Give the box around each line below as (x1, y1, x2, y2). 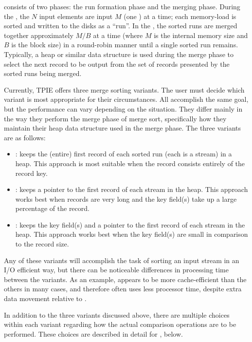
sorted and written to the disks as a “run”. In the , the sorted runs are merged (4, 20, 237, 31)
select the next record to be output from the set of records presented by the (4, 58, 230, 69)
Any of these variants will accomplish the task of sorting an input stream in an (4, 255, 239, 265)
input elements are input (39, 11, 113, 21)
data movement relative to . (4, 293, 87, 304)
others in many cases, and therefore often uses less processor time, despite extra (4, 284, 242, 294)
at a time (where (93, 30, 143, 40)
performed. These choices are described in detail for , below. (4, 328, 183, 339)
